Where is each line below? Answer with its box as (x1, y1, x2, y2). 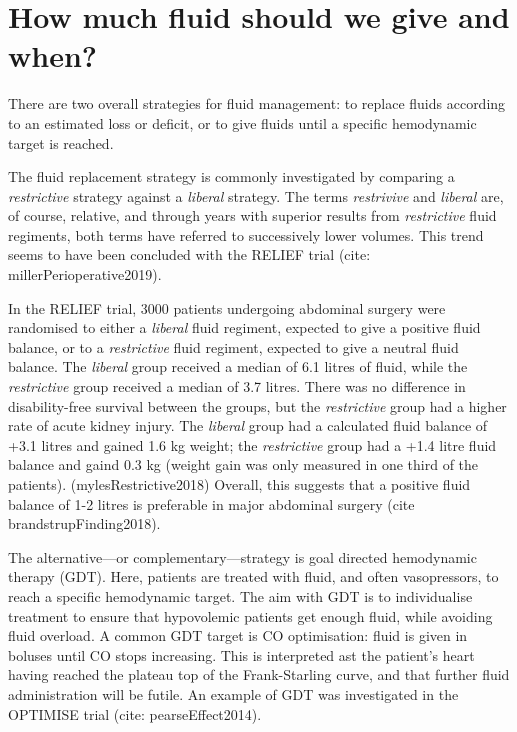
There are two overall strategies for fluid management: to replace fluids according (8, 93, 506, 114)
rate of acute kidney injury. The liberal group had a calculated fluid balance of (8, 415, 488, 436)
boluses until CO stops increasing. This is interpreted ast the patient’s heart (8, 644, 475, 665)
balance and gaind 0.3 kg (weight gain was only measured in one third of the (8, 454, 479, 475)
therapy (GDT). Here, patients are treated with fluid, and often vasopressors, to (8, 566, 499, 587)
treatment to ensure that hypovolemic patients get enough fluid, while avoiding (8, 605, 493, 626)
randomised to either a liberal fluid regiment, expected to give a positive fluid (8, 317, 481, 338)
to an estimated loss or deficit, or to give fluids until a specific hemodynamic (8, 112, 477, 133)
